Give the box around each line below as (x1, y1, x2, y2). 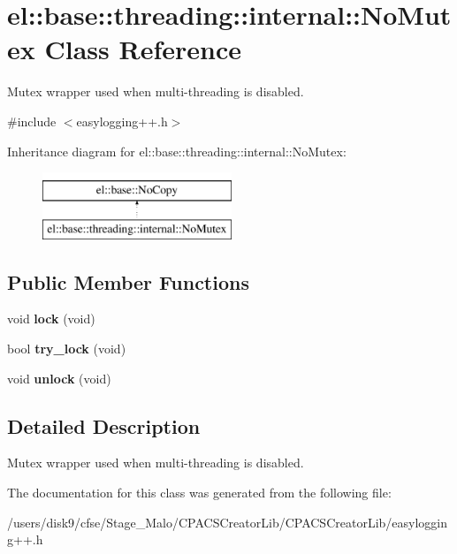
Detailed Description (7, 412, 201, 439)
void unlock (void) (7, 368, 111, 387)
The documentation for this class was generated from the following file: (7, 483, 392, 502)
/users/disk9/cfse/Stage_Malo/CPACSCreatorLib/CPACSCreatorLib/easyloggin (7, 512, 448, 531)
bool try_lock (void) (7, 339, 126, 358)
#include (7, 111, 57, 130)
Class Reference (44, 31, 241, 67)
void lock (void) (7, 309, 95, 328)
